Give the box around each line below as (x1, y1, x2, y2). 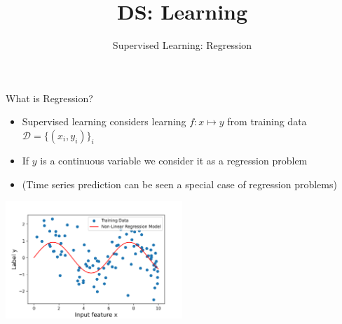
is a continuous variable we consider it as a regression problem (40, 153, 308, 167)
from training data (227, 114, 307, 129)
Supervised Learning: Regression (112, 38, 252, 52)
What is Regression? (6, 90, 93, 105)
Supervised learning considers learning (22, 114, 186, 129)
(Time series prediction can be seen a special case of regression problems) (22, 176, 337, 191)
